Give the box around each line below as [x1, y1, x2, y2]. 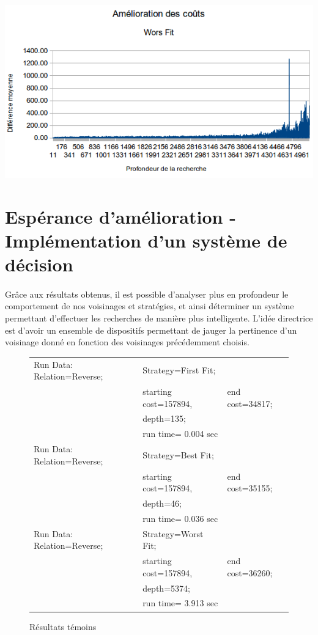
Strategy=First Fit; [142, 364, 216, 376]
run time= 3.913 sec [142, 596, 218, 609]
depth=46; [142, 497, 182, 510]
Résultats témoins [29, 620, 97, 633]
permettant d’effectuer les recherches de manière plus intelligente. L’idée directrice [5, 312, 313, 325]
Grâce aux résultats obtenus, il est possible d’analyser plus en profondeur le [5, 287, 289, 300]
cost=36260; [227, 566, 273, 579]
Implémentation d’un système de [5, 227, 287, 252]
